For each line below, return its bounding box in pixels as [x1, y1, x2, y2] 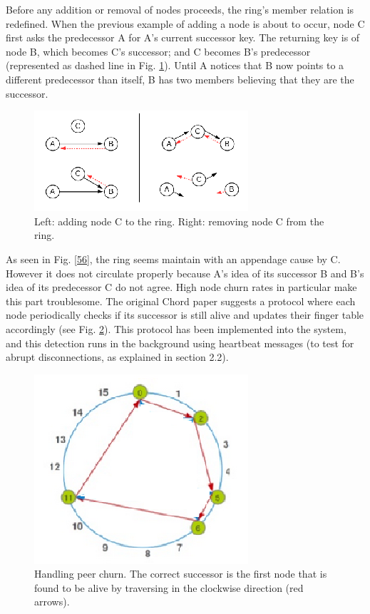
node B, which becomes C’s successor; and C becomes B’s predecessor [6, 44, 311, 58]
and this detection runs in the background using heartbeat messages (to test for [6, 335, 354, 350]
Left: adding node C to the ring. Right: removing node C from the [34, 213, 324, 228]
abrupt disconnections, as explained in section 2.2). [6, 349, 229, 364]
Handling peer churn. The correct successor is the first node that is [34, 566, 327, 581]
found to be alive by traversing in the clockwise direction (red [34, 580, 304, 595]
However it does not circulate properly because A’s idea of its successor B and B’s [6, 265, 364, 280]
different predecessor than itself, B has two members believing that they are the [6, 71, 354, 86]
